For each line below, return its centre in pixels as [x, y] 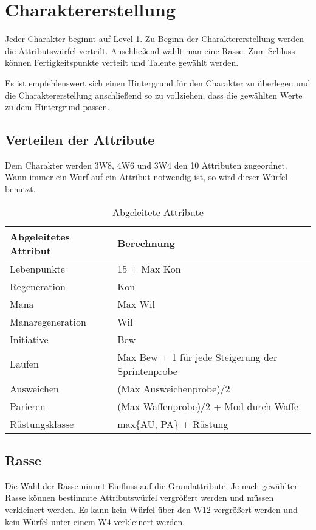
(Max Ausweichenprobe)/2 [174, 388]
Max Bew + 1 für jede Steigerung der [197, 357]
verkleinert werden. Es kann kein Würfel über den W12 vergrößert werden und [151, 510]
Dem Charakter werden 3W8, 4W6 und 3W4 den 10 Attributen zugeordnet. [146, 165]
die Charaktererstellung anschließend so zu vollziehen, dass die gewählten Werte [154, 95]
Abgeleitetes [40, 236]
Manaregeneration [48, 321]
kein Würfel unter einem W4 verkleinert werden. [95, 521]
